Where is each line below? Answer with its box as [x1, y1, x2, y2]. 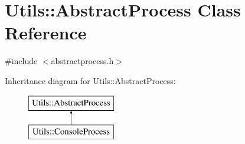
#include [5, 55, 38, 67]
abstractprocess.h [51, 55, 114, 67]
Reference [5, 21, 87, 45]
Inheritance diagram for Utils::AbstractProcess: [5, 74, 176, 86]
